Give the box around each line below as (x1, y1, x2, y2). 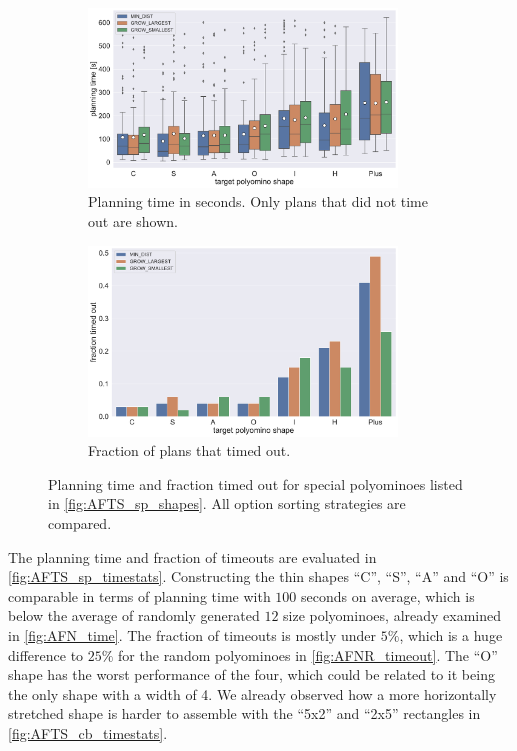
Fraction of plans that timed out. (88, 440, 291, 461)
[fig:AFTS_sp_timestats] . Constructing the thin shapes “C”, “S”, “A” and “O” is (8, 566, 509, 587)
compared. (48, 513, 112, 533)
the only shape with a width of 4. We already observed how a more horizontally (8, 683, 497, 704)
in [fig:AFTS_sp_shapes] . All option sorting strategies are (48, 493, 406, 514)
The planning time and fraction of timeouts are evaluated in (8, 546, 377, 567)
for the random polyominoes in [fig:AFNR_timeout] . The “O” (118, 644, 498, 665)
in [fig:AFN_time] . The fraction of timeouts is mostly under (8, 624, 377, 645)
